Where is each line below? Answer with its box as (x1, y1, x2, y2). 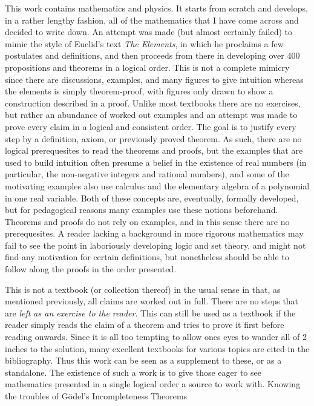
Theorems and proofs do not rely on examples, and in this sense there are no (5, 215, 290, 228)
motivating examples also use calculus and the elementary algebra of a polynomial (5, 179, 310, 192)
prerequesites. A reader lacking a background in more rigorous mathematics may (5, 227, 304, 240)
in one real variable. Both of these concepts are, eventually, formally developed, (5, 191, 299, 204)
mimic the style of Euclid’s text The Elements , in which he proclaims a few (5, 37, 284, 50)
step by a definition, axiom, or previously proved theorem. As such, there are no (5, 132, 302, 145)
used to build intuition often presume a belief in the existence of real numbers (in (5, 156, 307, 168)
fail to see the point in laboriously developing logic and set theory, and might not (5, 238, 306, 251)
